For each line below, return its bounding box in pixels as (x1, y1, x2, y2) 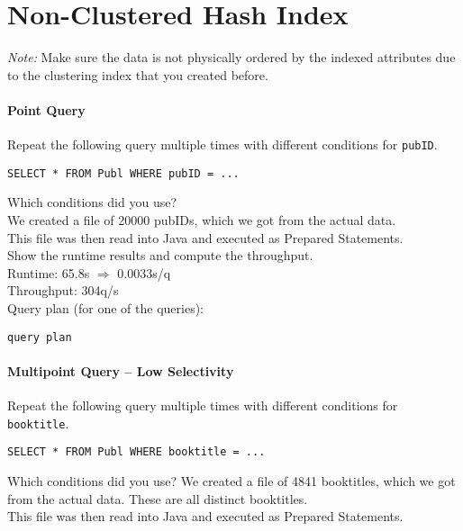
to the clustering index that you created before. (7, 65, 268, 84)
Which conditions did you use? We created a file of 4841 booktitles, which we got (7, 471, 456, 490)
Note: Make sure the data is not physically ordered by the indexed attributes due (7, 48, 456, 67)
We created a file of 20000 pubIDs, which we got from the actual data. (7, 211, 396, 229)
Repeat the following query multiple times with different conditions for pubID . (7, 135, 438, 154)
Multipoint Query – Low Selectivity (7, 361, 234, 380)
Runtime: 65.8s (7, 263, 90, 282)
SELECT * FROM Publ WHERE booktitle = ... (7, 445, 266, 459)
